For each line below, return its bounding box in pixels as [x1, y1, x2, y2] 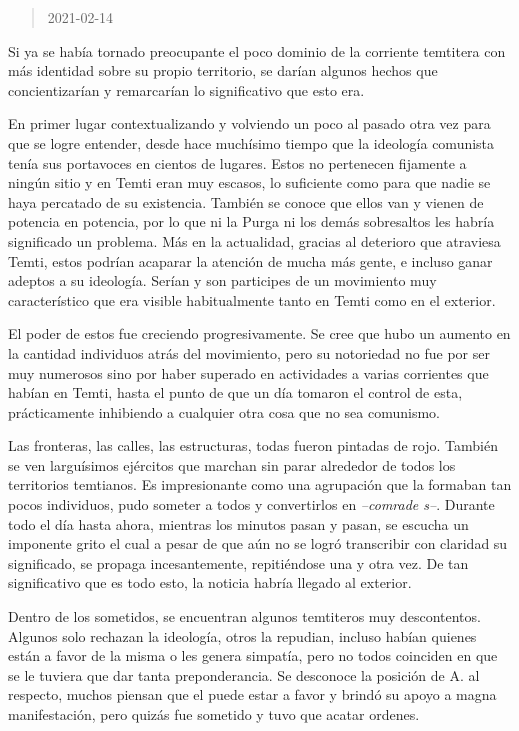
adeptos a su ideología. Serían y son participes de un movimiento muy [8, 270, 437, 291]
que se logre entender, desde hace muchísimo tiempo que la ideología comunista [8, 132, 495, 153]
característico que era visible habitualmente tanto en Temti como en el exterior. [8, 289, 496, 310]
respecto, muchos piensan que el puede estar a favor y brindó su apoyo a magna [8, 684, 497, 705]
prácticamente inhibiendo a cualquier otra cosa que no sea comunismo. [8, 401, 440, 422]
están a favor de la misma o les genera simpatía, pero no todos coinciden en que [8, 645, 498, 666]
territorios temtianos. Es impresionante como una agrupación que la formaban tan [8, 474, 512, 495]
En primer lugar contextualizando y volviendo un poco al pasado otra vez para [8, 113, 491, 134]
